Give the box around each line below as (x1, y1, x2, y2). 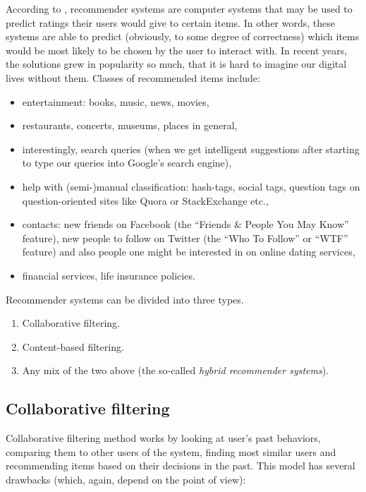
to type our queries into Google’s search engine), (22, 155, 232, 170)
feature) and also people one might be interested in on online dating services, (22, 244, 355, 259)
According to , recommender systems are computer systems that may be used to (6, 1, 353, 16)
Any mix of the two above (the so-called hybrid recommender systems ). (22, 363, 329, 378)
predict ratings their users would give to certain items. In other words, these (6, 15, 335, 30)
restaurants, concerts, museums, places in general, (22, 118, 238, 133)
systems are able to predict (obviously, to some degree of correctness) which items (6, 29, 360, 44)
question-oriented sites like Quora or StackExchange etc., (22, 193, 269, 208)
